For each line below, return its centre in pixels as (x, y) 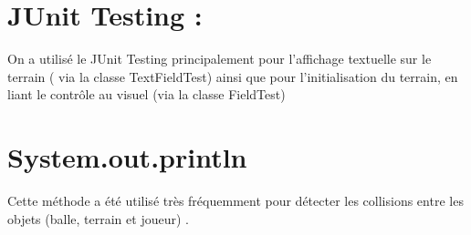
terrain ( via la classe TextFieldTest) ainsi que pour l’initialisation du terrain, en (233, 76)
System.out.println (127, 157)
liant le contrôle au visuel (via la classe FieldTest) (147, 94)
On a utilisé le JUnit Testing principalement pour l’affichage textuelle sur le (220, 59)
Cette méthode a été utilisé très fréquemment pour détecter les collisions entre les (235, 201)
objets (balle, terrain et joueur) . (98, 218)
